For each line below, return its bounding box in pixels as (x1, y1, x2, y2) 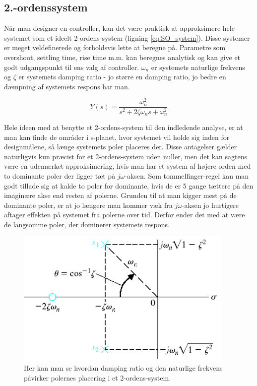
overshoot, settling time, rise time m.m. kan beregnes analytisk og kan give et (4, 52, 241, 62)
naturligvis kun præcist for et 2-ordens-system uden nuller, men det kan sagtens (4, 151, 247, 161)
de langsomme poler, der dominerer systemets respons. (4, 219, 170, 229)
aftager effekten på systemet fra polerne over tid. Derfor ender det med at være (4, 209, 245, 220)
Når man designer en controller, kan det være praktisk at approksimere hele (4, 23, 235, 33)
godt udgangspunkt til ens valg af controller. (4, 62, 139, 72)
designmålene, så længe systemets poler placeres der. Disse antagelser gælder (4, 141, 237, 152)
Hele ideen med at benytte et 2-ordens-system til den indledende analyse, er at (4, 122, 243, 132)
